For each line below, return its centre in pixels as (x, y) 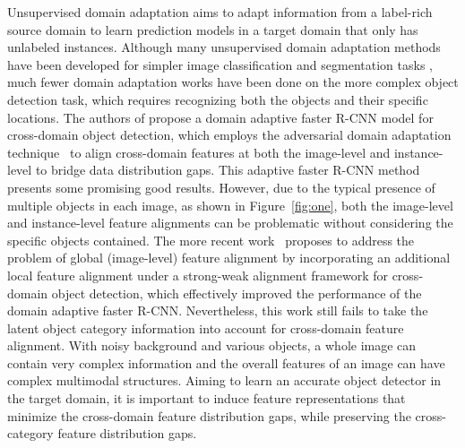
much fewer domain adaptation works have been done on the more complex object (233, 82)
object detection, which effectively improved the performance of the (237, 293)
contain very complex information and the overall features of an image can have (226, 362)
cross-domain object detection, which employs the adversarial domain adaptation (229, 135)
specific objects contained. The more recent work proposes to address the (211, 240)
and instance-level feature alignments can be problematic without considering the (230, 223)
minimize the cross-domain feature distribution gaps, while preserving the (209, 415)
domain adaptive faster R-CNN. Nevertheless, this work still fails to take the (218, 310)
